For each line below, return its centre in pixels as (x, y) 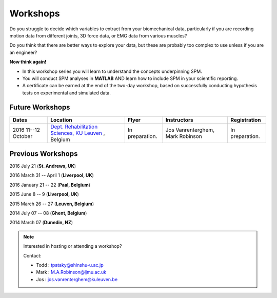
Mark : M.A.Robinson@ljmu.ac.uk (71, 272)
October (23, 136)
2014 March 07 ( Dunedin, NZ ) (41, 223)
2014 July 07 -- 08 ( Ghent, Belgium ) (48, 213)
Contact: (33, 255)
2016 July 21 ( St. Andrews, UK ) (43, 166)
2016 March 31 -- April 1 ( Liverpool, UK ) (52, 175)
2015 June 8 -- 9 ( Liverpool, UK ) (44, 194)
